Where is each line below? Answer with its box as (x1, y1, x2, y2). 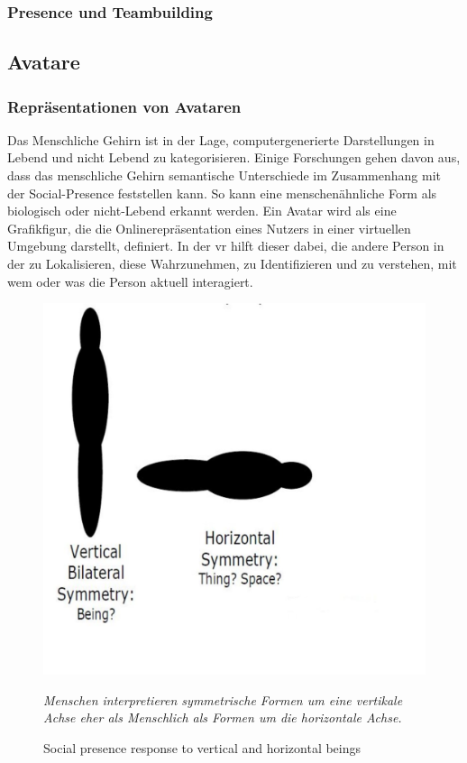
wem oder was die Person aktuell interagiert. (7, 271, 253, 290)
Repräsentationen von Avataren (7, 95, 242, 117)
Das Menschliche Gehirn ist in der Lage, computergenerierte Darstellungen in (7, 130, 435, 149)
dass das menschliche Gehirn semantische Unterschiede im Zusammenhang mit (7, 166, 441, 185)
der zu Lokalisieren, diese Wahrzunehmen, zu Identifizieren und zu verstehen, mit (7, 254, 457, 272)
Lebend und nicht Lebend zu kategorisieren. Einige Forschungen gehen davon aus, (7, 148, 461, 167)
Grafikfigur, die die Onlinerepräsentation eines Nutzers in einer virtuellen (7, 218, 411, 237)
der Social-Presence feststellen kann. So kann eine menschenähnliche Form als (7, 183, 437, 202)
